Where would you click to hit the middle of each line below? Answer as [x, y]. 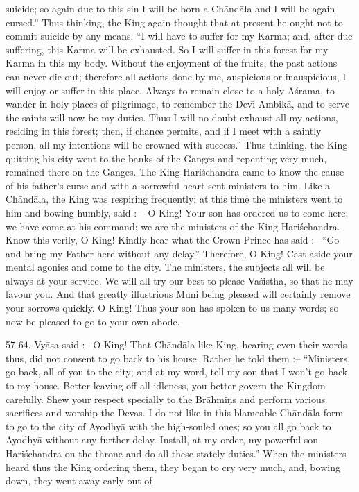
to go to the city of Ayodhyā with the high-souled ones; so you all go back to [168, 426]
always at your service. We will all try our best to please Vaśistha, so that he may [179, 280]
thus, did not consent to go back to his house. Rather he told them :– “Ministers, [178, 358]
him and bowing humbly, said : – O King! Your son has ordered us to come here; [177, 212]
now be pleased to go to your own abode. [93, 321]
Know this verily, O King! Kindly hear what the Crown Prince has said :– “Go [173, 240]
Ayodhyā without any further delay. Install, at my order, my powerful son [162, 440]
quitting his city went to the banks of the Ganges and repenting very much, [166, 158]
